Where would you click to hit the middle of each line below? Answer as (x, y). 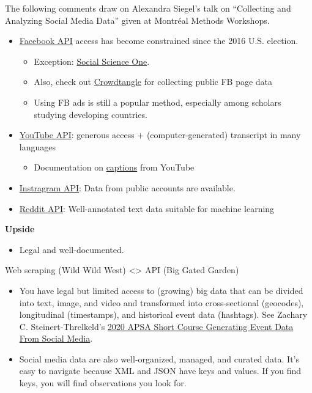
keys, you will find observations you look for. (103, 383)
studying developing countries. (91, 114)
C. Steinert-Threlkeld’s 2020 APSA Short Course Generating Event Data (156, 326)
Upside (20, 229)
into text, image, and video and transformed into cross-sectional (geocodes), (162, 302)
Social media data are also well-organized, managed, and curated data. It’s (159, 358)
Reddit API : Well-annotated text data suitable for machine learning (147, 208)
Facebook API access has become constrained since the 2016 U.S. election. (159, 41)
